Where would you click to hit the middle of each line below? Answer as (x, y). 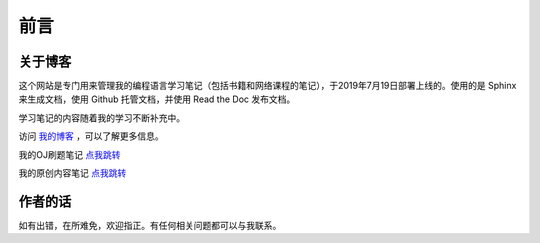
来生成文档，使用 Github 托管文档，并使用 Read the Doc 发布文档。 (157, 99)
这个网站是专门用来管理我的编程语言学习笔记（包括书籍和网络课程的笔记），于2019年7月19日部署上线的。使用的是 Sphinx (267, 86)
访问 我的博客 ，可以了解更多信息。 (91, 136)
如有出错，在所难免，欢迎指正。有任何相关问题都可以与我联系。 (150, 225)
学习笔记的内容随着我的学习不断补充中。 (101, 117)
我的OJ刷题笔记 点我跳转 (69, 154)
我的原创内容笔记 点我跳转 (72, 173)
